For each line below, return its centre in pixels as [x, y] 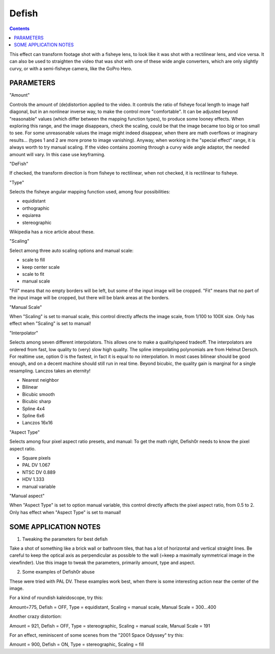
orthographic [36, 208]
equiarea [31, 215]
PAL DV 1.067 [36, 465]
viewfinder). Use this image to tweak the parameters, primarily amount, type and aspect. [102, 562]
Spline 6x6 [33, 416]
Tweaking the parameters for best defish [65, 539]
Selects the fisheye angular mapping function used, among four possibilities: [90, 192]
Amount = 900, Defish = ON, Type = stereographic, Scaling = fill [77, 644]
